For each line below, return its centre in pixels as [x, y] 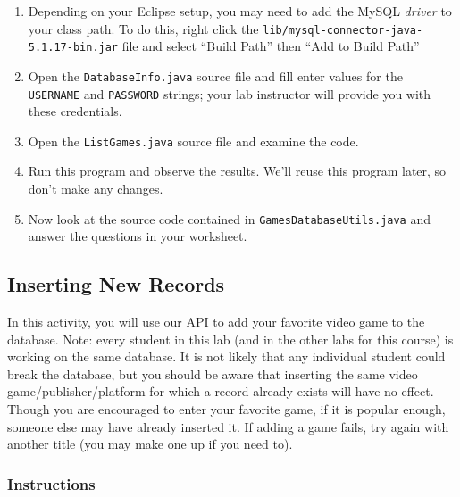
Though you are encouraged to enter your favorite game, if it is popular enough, [226, 409]
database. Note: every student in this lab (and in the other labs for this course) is [230, 339]
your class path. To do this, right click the [143, 28]
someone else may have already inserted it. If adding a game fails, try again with [228, 426]
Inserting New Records [116, 284]
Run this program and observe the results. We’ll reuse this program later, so [237, 171]
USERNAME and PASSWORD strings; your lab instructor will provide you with [230, 93]
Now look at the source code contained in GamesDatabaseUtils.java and [230, 218]
